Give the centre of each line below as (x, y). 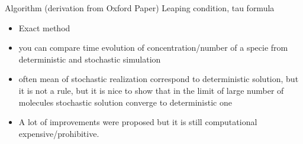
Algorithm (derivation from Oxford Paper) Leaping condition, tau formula (140, 8)
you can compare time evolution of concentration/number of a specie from (153, 48)
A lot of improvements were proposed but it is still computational (138, 122)
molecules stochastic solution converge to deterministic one (125, 102)
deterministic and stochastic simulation (90, 59)
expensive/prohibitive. (59, 133)
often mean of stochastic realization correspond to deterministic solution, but (159, 79)
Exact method (44, 27)
